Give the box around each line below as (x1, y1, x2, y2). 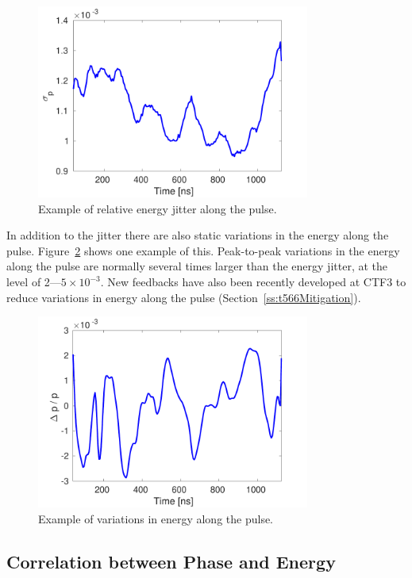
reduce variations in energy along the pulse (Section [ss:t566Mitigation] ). (6, 289, 361, 305)
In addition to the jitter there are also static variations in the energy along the (6, 227, 389, 243)
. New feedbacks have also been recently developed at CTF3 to (100, 274, 406, 290)
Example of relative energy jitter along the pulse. (38, 200, 277, 216)
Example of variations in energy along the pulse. (38, 510, 274, 526)
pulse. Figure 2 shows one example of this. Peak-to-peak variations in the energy (6, 242, 400, 258)
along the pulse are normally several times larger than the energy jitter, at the (6, 258, 387, 274)
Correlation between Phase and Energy (6, 549, 336, 573)
